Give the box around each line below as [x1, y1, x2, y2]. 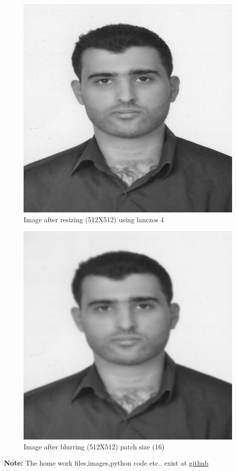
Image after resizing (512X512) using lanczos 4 [24, 214, 164, 224]
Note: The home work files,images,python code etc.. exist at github [4, 458, 208, 468]
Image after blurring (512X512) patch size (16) [24, 441, 165, 451]
